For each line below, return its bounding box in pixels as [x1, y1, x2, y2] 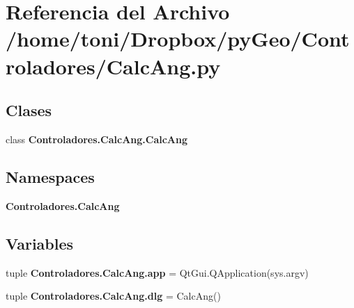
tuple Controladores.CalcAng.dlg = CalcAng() [6, 289, 221, 303]
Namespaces [6, 165, 95, 187]
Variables [6, 232, 74, 254]
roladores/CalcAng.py [6, 51, 221, 80]
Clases [6, 99, 52, 121]
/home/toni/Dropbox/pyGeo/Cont [6, 24, 350, 53]
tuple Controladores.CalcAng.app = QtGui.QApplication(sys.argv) [6, 265, 309, 279]
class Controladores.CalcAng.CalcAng [6, 131, 188, 146]
